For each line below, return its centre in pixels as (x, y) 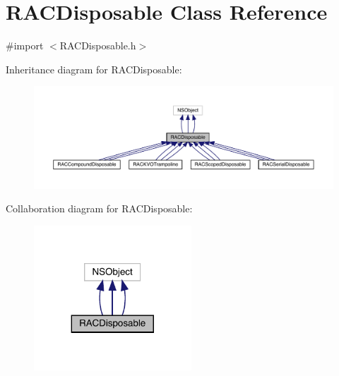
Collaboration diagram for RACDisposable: (99, 208)
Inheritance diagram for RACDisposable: (94, 69)
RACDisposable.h (98, 46)
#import (25, 46)
